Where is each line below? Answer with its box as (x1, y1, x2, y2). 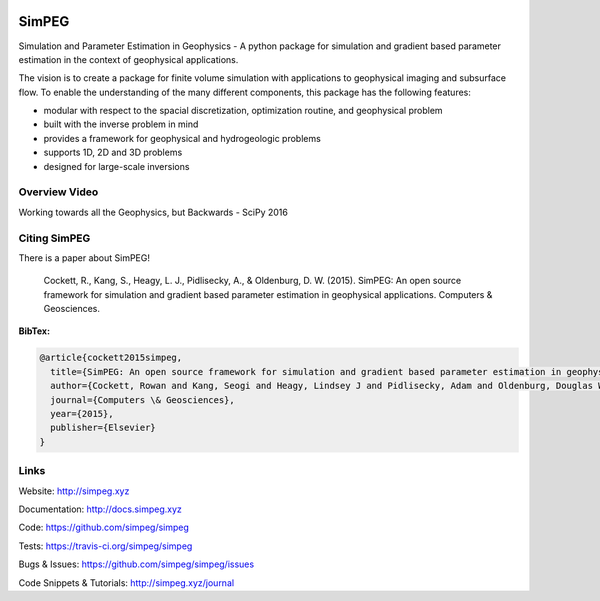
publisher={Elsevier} (50, 422, 157, 434)
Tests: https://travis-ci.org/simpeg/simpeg (18, 540, 193, 552)
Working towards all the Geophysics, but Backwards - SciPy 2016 (18, 206, 289, 218)
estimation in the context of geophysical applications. (18, 53, 239, 65)
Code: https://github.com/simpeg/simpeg (18, 521, 190, 534)
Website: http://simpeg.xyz (18, 485, 130, 497)
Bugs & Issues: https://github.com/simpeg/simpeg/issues (18, 558, 255, 570)
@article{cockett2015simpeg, (39, 352, 183, 364)
